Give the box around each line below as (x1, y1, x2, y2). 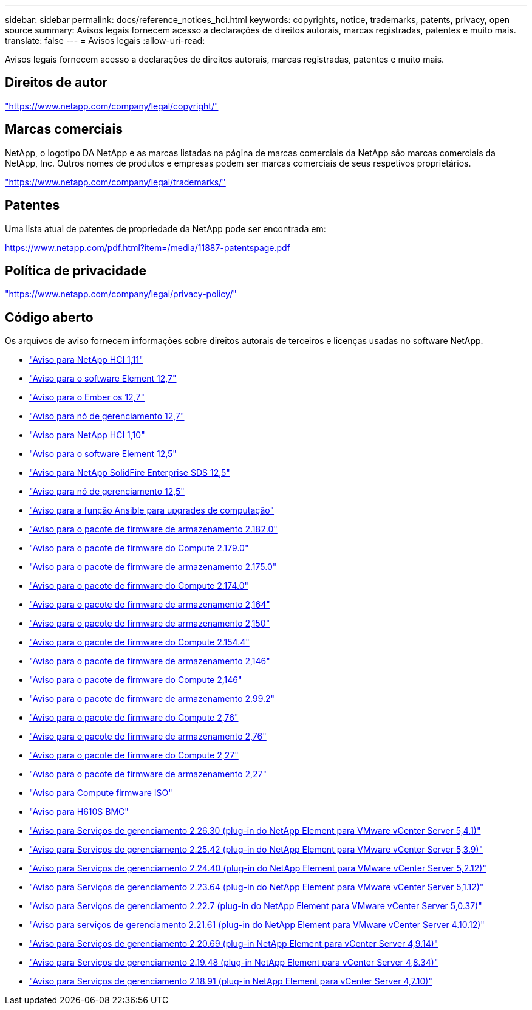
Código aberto (5, 309, 94, 325)
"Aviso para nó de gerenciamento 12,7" (29, 411, 185, 422)
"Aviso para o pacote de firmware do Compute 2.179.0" (29, 543, 249, 554)
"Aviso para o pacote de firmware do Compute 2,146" (29, 675, 242, 685)
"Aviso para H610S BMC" (29, 806, 129, 817)
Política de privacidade (5, 263, 146, 278)
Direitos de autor (5, 75, 108, 91)
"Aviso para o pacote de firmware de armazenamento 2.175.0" (29, 562, 277, 572)
